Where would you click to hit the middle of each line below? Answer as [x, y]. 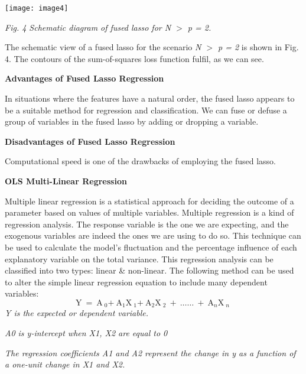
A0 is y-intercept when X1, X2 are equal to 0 [86, 332]
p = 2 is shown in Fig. [258, 47]
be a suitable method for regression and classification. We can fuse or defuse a [146, 110]
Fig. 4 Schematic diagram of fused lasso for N [88, 27]
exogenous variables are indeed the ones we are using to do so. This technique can [153, 235]
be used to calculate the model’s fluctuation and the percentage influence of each [151, 247]
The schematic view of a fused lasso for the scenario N [103, 47]
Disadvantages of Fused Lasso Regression [90, 141]
